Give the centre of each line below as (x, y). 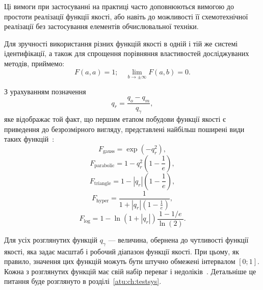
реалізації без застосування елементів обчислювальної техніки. (101, 26)
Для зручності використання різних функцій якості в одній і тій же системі (121, 43)
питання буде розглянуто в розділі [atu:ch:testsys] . (83, 281)
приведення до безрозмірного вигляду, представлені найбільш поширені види (124, 129)
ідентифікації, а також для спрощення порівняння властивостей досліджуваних (127, 53)
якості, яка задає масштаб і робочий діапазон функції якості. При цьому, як (122, 251)
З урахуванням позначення (45, 91)
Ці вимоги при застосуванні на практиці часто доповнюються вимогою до (119, 6)
